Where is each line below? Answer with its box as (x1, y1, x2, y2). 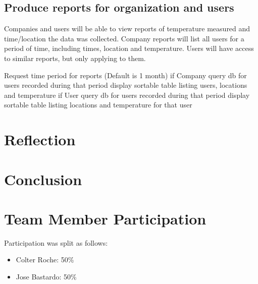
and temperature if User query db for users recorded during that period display (4, 89, 250, 100)
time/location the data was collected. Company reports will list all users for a (4, 33, 244, 43)
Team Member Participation (4, 208, 207, 229)
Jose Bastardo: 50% (16, 271, 77, 282)
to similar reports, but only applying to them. (4, 52, 146, 63)
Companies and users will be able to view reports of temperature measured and (4, 23, 250, 34)
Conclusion (4, 168, 82, 189)
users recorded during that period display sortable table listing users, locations (4, 80, 247, 90)
